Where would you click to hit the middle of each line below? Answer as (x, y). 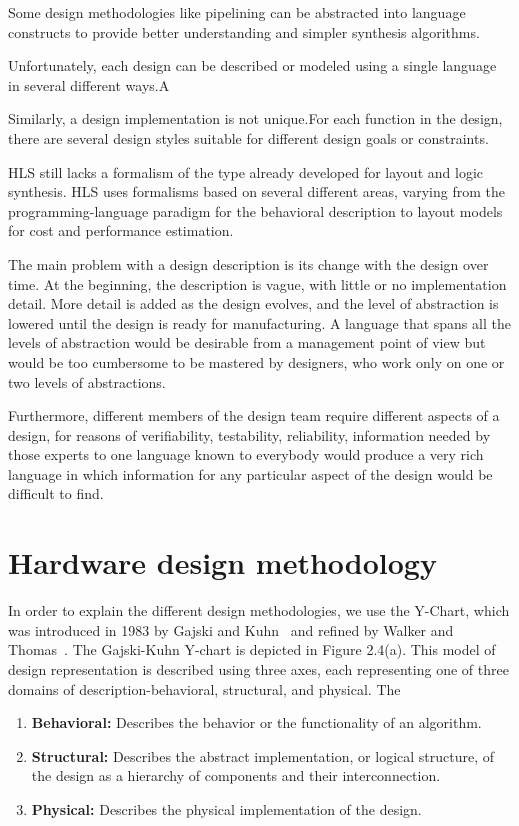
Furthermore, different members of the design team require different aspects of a (254, 415)
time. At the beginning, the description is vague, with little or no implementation (257, 283)
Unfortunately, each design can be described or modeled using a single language (252, 65)
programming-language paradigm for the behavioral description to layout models (255, 210)
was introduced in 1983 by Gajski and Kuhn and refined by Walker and (231, 629)
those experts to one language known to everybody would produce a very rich (246, 454)
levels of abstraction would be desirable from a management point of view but (247, 342)
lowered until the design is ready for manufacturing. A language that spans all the (259, 322)
